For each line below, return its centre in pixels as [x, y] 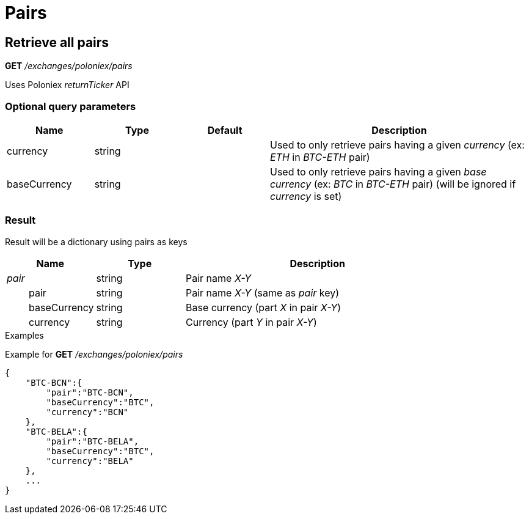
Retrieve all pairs [57, 42]
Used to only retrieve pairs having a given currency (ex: [397, 145]
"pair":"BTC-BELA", [93, 441]
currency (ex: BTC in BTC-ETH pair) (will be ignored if [393, 184]
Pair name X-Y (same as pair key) [263, 293]
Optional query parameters [71, 106]
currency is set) [306, 196]
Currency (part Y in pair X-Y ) [251, 322]
